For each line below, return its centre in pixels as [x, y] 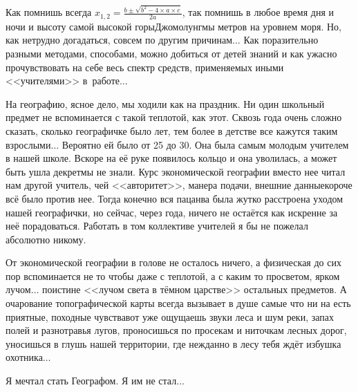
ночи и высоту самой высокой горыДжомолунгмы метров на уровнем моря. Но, [173, 26]
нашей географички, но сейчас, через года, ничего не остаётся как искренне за [172, 212]
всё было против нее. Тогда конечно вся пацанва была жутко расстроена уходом [175, 198]
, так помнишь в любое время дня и [258, 12]
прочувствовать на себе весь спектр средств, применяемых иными [145, 67]
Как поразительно [281, 40]
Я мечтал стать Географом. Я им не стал [91, 381]
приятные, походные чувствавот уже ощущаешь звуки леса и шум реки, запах [170, 316]
